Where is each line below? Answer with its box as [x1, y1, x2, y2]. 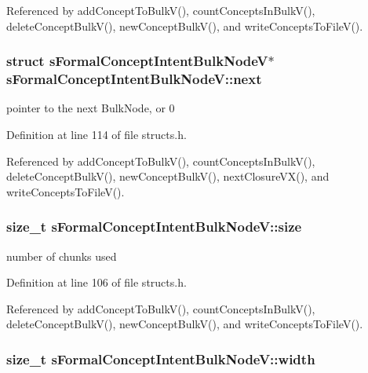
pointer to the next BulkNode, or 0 [6, 100, 175, 116]
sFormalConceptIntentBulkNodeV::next [6, 69, 262, 89]
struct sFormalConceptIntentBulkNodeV [6, 51, 268, 71]
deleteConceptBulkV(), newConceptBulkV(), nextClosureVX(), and [6, 168, 330, 185]
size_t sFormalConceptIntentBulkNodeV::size [6, 217, 302, 236]
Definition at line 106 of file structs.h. [6, 274, 187, 291]
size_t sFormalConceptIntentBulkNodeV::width [6, 349, 315, 368]
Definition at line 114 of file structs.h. [6, 126, 187, 142]
